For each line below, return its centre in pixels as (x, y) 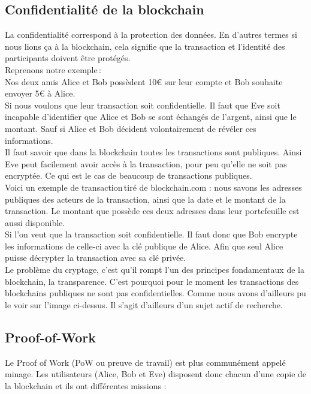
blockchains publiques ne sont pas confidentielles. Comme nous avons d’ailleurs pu (155, 293)
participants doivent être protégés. (68, 58)
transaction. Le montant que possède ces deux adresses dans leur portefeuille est (152, 211)
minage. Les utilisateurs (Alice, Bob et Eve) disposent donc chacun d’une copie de (156, 374)
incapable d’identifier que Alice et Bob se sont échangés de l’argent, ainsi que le (151, 117)
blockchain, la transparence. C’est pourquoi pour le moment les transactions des (152, 281)
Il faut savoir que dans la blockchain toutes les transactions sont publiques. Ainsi (153, 152)
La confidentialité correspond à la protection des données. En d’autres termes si (151, 34)
